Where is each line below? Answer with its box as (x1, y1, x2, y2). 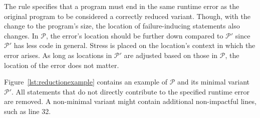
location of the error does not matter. (4, 59, 119, 70)
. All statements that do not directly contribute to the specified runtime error (12, 86, 249, 96)
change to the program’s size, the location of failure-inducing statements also (4, 20, 240, 31)
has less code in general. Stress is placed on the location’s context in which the (14, 40, 255, 50)
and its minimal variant (177, 76, 250, 87)
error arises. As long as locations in (4, 49, 112, 60)
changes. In (4, 30, 39, 40)
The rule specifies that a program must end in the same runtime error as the (4, 1, 239, 11)
